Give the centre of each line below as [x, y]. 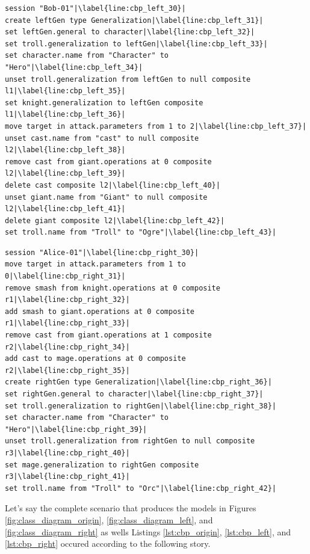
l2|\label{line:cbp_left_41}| [65, 209]
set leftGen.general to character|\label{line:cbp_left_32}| [130, 32]
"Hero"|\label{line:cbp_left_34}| [74, 67]
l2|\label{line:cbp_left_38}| [65, 150]
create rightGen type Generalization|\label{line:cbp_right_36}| [138, 382]
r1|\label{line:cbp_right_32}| [67, 300]
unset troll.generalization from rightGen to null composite [130, 441]
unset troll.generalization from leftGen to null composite [128, 79]
